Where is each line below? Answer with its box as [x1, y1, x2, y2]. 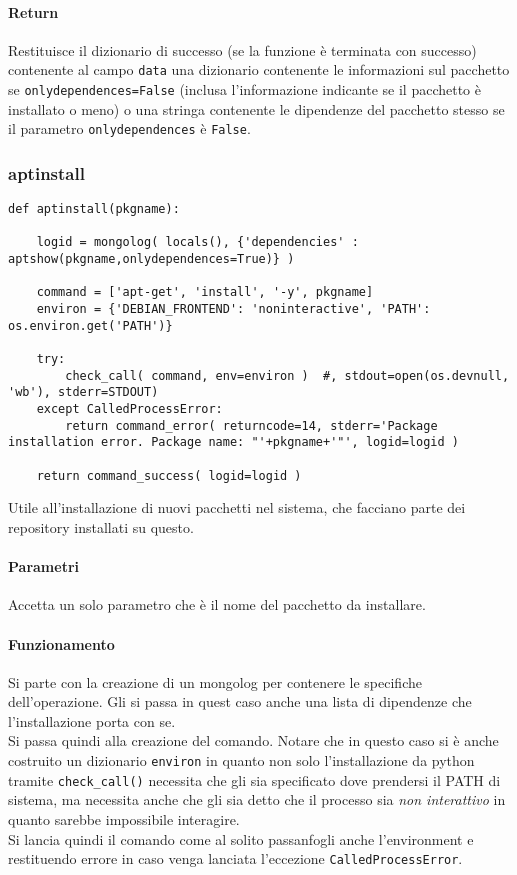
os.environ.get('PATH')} [8, 318, 173, 333]
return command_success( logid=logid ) [36, 468, 302, 483]
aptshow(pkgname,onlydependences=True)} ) [8, 252, 295, 267]
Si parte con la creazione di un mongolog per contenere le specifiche [8, 671, 422, 692]
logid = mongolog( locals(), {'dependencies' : [36, 235, 359, 250]
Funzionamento [8, 633, 115, 654]
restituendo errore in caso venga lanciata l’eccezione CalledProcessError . [8, 848, 463, 869]
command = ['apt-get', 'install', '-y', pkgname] [36, 285, 374, 300]
